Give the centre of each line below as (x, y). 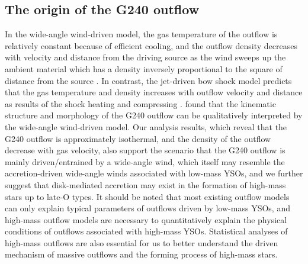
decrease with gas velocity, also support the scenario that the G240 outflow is (145, 150)
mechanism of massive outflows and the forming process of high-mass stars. (141, 254)
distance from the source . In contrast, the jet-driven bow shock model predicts (148, 80)
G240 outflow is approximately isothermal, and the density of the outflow (138, 138)
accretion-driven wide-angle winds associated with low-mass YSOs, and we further (154, 173)
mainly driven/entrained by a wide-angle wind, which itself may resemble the (145, 161)
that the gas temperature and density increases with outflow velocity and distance (154, 92)
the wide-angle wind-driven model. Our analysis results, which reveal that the (146, 126)
